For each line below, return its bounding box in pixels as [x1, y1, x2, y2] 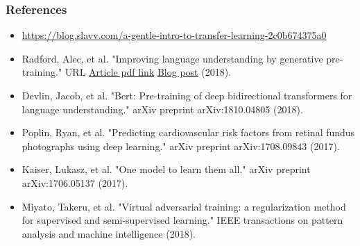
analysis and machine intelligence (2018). [22, 226, 196, 240]
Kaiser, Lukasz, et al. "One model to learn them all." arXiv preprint [22, 162, 311, 177]
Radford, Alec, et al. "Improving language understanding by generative [22, 51, 323, 65]
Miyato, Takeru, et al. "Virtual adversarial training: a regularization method [22, 199, 346, 213]
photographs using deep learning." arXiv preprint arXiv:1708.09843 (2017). [22, 138, 340, 153]
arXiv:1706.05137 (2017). [22, 175, 128, 190]
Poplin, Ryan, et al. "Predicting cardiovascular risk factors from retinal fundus [22, 125, 355, 140]
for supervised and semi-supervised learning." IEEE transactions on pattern [22, 213, 343, 227]
